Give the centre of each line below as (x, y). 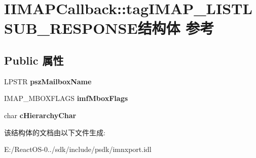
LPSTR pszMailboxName (48, 81)
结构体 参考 (176, 28)
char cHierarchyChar (40, 115)
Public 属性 (34, 60)
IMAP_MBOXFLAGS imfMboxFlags (66, 98)
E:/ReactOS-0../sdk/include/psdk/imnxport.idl (78, 149)
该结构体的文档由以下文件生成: (55, 132)
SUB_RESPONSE (71, 28)
